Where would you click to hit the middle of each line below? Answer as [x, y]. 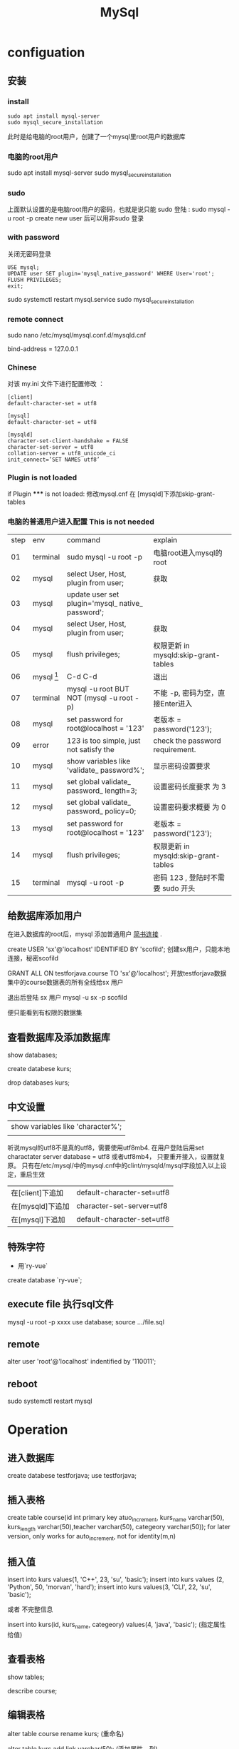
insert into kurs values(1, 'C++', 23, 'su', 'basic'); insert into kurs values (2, [116, 1580]
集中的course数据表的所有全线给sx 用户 [65, 983]
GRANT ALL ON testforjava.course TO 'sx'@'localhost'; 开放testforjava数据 [117, 973]
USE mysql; [23, 267]
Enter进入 [176, 704]
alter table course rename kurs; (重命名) [66, 1733]
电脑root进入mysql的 [188, 552]
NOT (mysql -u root [100, 698]
